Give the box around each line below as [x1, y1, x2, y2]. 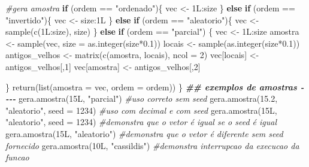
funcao [5, 151, 29, 163]
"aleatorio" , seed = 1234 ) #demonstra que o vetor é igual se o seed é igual [5, 116, 277, 128]
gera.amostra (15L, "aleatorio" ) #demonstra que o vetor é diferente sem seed [5, 127, 283, 139]
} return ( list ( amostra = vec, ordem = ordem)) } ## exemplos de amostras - [5, 80, 304, 93]
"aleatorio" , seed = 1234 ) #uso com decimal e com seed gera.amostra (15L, [5, 104, 277, 116]
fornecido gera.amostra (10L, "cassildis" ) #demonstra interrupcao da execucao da [5, 139, 299, 151]
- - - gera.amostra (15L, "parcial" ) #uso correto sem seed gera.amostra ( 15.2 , [5, 92, 278, 105]
